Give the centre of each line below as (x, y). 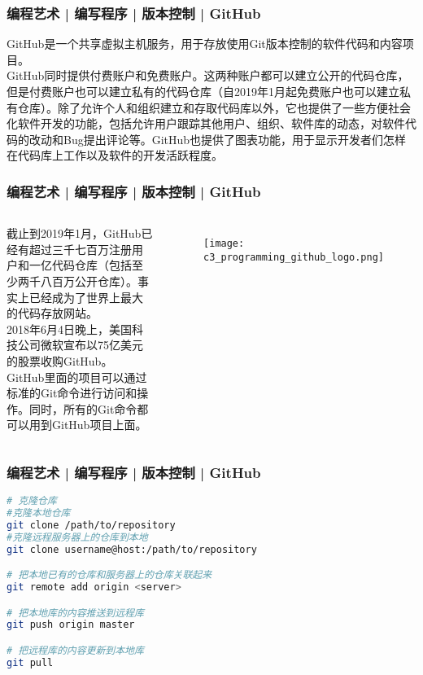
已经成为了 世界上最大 (86, 297)
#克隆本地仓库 (39, 513)
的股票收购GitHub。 (60, 360)
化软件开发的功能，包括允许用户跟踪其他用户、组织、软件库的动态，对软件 (206, 123)
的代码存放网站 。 (52, 313)
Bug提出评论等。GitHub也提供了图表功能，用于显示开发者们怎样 (235, 139)
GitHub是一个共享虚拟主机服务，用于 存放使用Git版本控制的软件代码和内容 (205, 44)
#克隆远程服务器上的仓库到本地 (77, 537)
